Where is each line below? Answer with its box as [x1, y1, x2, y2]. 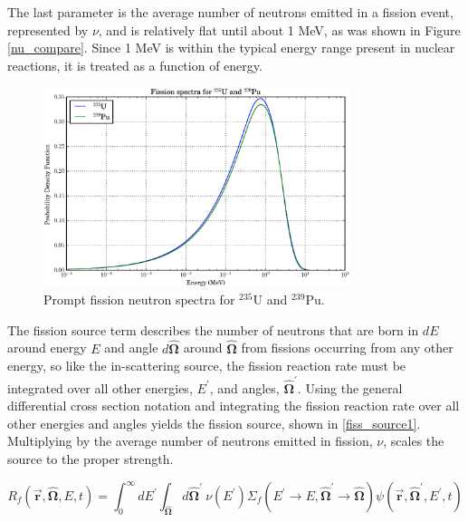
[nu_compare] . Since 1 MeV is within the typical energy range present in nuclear [7, 38, 455, 57]
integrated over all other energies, [7, 378, 193, 397]
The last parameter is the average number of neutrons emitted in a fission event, [7, 3, 454, 21]
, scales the [383, 431, 444, 450]
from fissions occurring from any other [241, 338, 454, 357]
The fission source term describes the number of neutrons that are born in [7, 320, 419, 339]
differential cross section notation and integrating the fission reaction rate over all [7, 396, 460, 415]
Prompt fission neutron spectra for [43, 290, 235, 309]
